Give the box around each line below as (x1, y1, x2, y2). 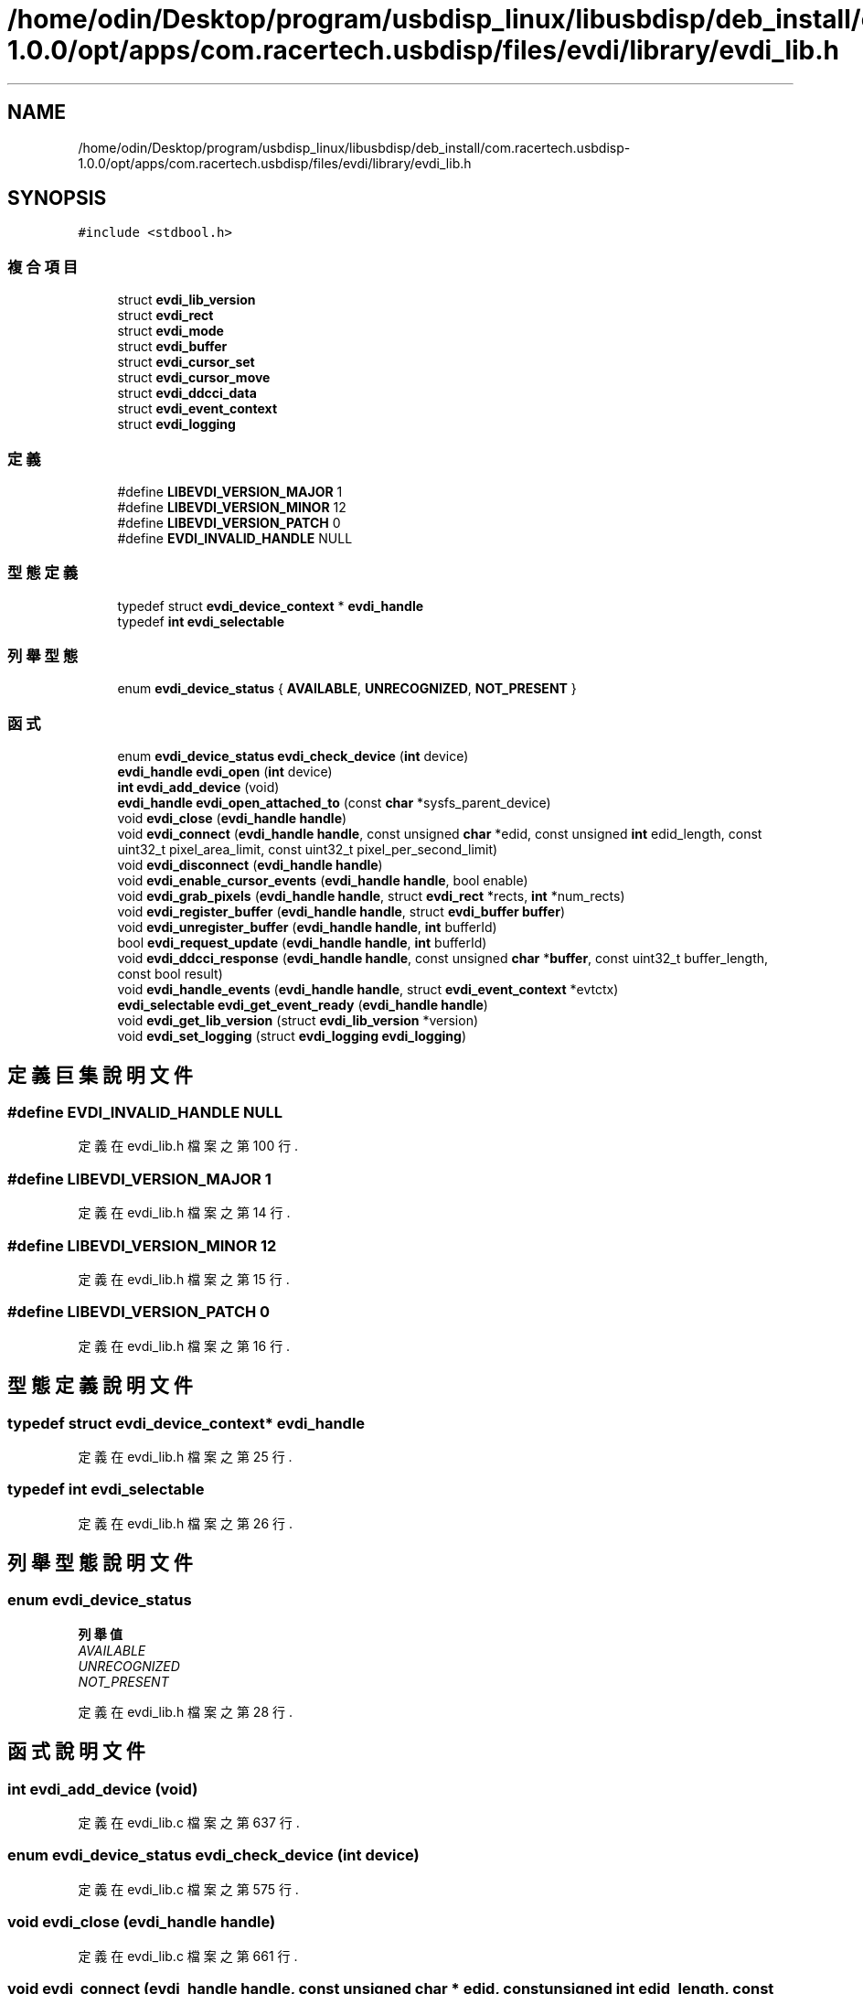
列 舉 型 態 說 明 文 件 (7, 1551, 193, 1575)
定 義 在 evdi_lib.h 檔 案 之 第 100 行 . (78, 1138, 299, 1154)
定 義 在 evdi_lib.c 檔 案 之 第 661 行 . (78, 1947, 298, 1964)
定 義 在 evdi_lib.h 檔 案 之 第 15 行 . (78, 1270, 290, 1287)
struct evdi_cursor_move (117, 370, 271, 386)
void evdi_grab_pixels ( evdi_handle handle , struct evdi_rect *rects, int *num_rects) (117, 888, 625, 905)
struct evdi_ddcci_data (117, 385, 257, 402)
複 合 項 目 (7, 257, 79, 276)
